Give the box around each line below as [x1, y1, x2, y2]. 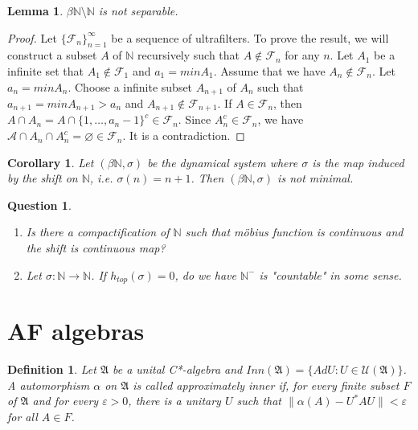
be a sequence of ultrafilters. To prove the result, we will [111, 29, 389, 46]
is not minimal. [277, 170, 354, 186]
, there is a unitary [128, 392, 221, 409]
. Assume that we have [213, 62, 326, 79]
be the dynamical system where [147, 154, 298, 170]
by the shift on [7, 170, 78, 186]
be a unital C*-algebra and [113, 361, 243, 378]
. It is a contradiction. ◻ [122, 127, 245, 144]
